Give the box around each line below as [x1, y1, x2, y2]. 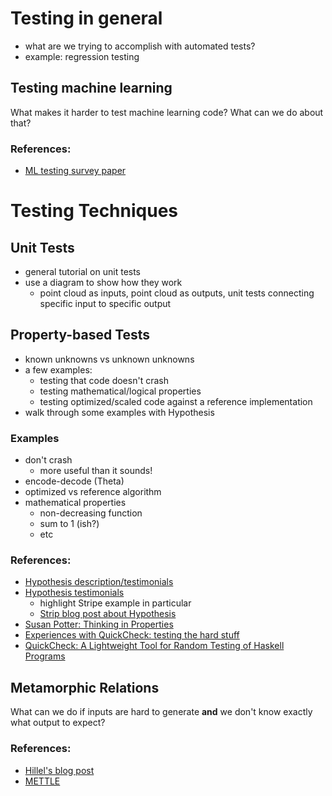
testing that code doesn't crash [39, 374, 169, 386]
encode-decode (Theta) [24, 475, 125, 487]
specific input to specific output [39, 298, 172, 310]
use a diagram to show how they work [24, 277, 183, 289]
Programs [24, 650, 66, 662]
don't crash [24, 454, 73, 466]
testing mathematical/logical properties [39, 385, 202, 397]
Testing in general [10, 7, 163, 30]
